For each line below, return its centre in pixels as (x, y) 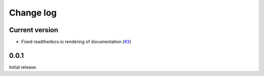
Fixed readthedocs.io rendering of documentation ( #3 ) (76, 42)
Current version (34, 30)
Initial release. (23, 67)
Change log (33, 13)
